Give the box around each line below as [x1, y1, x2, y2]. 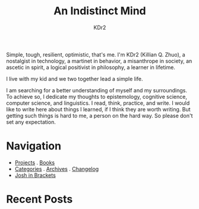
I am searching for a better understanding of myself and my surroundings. [6, 86, 187, 93]
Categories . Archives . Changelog [14, 165, 99, 172]
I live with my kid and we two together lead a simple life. [6, 75, 144, 82]
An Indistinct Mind [53, 4, 147, 18]
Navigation [6, 139, 61, 153]
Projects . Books [14, 159, 55, 166]
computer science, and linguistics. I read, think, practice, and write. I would [6, 99, 190, 107]
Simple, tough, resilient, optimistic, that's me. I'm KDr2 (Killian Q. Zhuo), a [6, 51, 185, 58]
